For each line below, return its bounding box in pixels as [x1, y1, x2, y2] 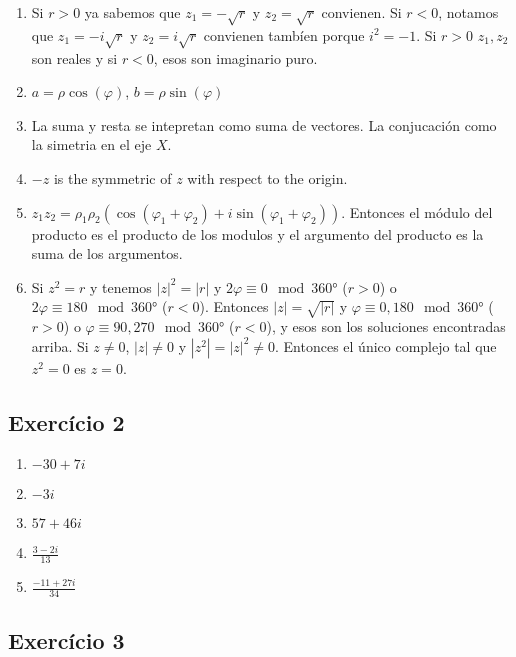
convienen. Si [321, 2, 402, 22]
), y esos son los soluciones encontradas [266, 316, 506, 337]
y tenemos [89, 276, 152, 297]
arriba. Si [31, 335, 89, 356]
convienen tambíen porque [203, 24, 365, 45]
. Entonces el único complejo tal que [275, 335, 497, 356]
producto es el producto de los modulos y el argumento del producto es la [31, 223, 484, 244]
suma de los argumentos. [31, 243, 183, 264]
